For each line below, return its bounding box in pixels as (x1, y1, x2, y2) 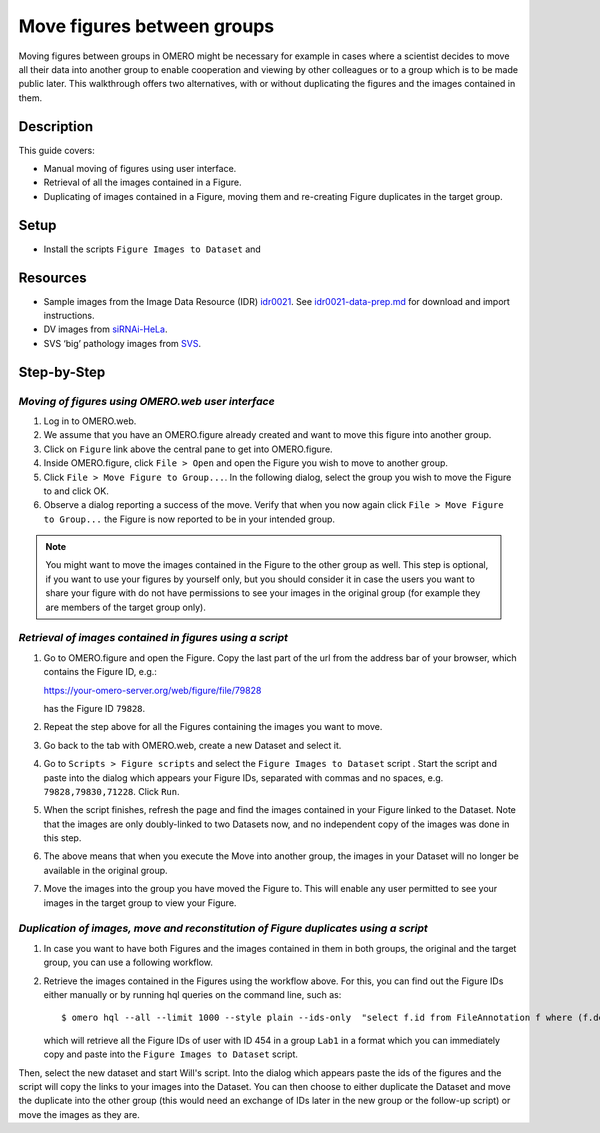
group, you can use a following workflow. (43, 956, 214, 969)
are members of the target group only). (45, 601, 207, 613)
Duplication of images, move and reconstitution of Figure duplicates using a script (18, 921, 429, 935)
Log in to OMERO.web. (43, 415, 137, 427)
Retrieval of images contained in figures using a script (18, 631, 289, 645)
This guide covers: (18, 144, 95, 156)
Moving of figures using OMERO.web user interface (18, 394, 275, 408)
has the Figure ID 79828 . (43, 702, 146, 714)
